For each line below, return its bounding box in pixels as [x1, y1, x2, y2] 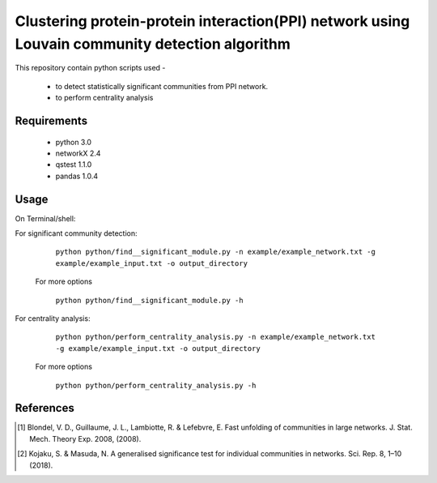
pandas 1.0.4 [55, 171, 99, 181]
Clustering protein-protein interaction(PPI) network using [15, 12, 410, 30]
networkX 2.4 [55, 148, 101, 158]
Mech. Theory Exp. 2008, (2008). [29, 434, 142, 443]
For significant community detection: [15, 229, 138, 238]
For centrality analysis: [15, 313, 91, 323]
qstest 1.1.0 [55, 160, 92, 169]
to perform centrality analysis [55, 93, 154, 103]
